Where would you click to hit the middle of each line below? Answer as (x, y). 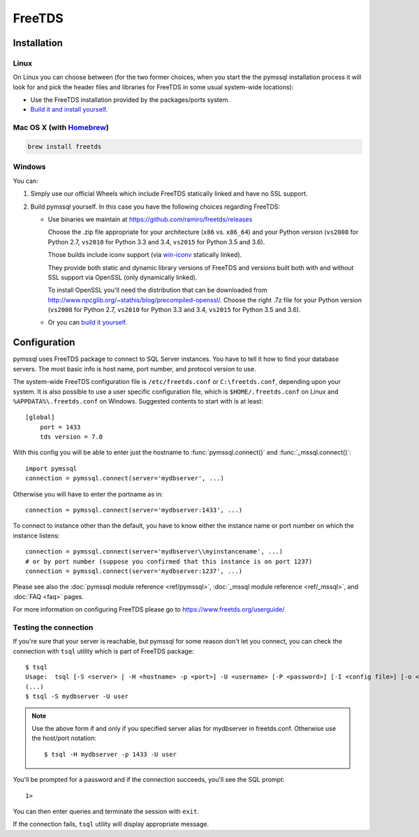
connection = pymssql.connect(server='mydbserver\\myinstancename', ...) (154, 552)
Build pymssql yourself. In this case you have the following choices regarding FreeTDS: (155, 207)
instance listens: (36, 535)
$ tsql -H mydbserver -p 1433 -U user (111, 754)
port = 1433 (60, 427)
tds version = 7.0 (71, 437)
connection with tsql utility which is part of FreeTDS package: (103, 651)
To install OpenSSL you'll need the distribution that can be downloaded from (157, 290)
